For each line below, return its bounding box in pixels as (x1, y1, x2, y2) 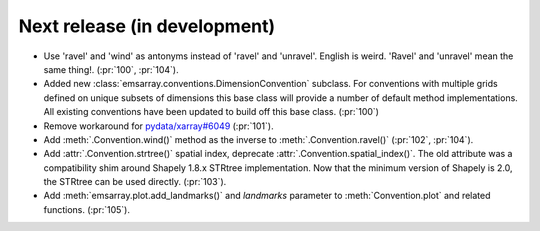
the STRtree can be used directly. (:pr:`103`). (43, 176, 227, 188)
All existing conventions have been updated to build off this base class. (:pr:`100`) (43, 106, 380, 118)
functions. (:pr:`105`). (43, 203, 130, 215)
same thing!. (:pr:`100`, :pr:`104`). (43, 63, 179, 75)
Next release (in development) (18, 15, 276, 37)
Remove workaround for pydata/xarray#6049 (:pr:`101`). (43, 120, 274, 132)
